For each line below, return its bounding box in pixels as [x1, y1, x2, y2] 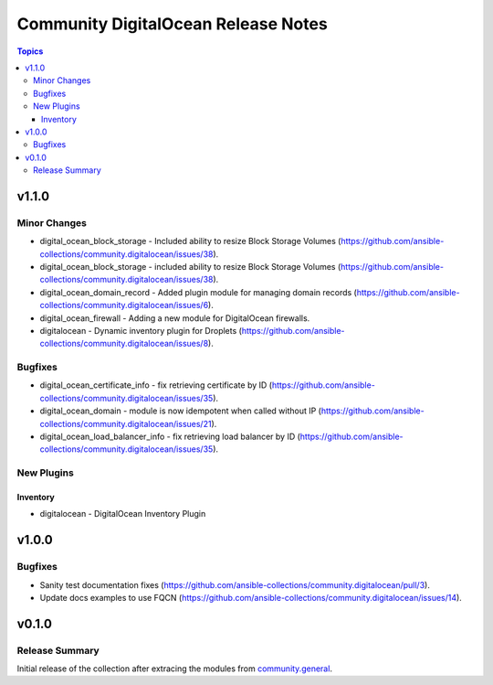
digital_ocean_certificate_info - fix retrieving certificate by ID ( [39, 380, 273, 391]
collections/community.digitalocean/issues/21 [39, 418, 212, 429]
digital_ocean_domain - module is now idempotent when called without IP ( [39, 405, 321, 416]
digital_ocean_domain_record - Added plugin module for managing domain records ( [39, 286, 358, 297]
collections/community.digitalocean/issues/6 [39, 300, 209, 311]
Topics [16, 46, 44, 57]
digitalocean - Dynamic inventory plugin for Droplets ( [39, 325, 242, 336]
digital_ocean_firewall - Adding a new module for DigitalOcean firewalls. [39, 312, 310, 324]
